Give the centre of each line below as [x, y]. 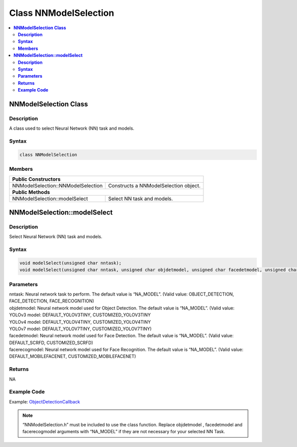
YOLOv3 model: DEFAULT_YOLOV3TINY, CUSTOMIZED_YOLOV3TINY [80, 315]
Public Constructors [36, 179]
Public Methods [31, 192]
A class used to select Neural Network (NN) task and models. [72, 128]
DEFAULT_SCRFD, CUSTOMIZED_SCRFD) [51, 343]
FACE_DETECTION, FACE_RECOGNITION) [51, 301]
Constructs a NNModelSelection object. [154, 186]
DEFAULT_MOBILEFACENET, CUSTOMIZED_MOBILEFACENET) [73, 356]
